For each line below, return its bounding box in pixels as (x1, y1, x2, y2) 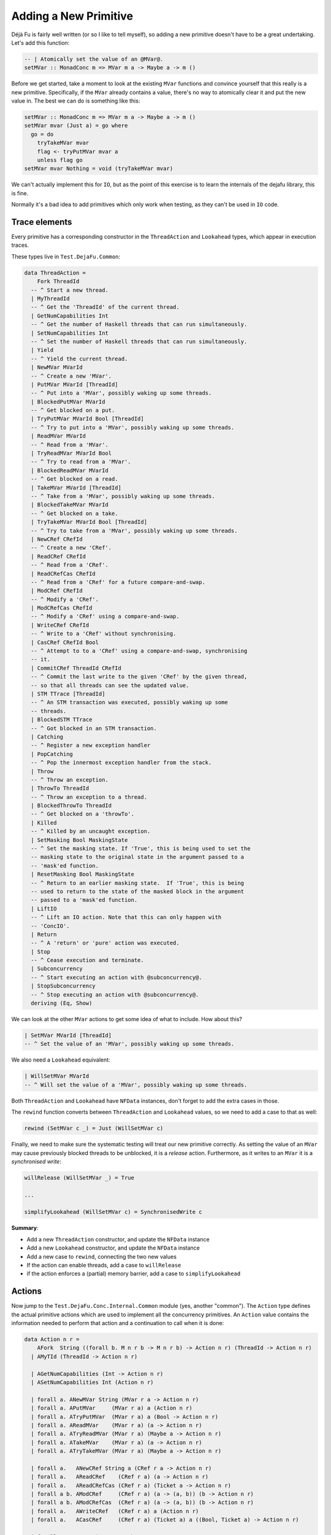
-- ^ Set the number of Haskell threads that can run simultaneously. (31, 338, 248, 345)
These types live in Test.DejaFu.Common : (11, 252, 121, 260)
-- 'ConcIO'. (31, 922, 70, 930)
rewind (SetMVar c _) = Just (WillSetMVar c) (24, 1125, 164, 1132)
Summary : (11, 1224, 39, 1232)
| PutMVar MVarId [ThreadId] (31, 381, 119, 388)
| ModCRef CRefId (31, 587, 83, 594)
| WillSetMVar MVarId (24, 1073, 89, 1080)
